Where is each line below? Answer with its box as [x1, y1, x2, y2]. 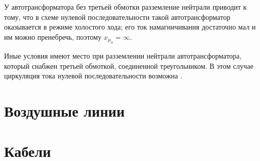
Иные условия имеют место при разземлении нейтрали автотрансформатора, [4, 50, 242, 61]
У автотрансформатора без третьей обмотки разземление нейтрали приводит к [4, 2, 247, 12]
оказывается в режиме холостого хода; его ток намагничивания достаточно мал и [4, 21, 256, 32]
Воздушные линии [4, 100, 125, 121]
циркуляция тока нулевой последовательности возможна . [4, 70, 183, 81]
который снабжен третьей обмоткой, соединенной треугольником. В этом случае [4, 60, 253, 71]
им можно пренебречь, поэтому [4, 31, 101, 42]
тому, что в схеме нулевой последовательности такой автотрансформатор [4, 11, 230, 22]
